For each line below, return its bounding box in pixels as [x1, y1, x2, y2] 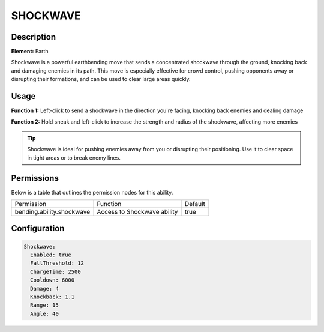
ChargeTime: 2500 [30, 268, 81, 275]
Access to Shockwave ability [97, 208, 178, 216]
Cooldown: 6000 [30, 277, 75, 283]
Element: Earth [11, 48, 49, 55]
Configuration [11, 223, 65, 234]
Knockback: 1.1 [30, 293, 75, 300]
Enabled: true [30, 252, 72, 258]
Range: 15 [30, 302, 59, 309]
